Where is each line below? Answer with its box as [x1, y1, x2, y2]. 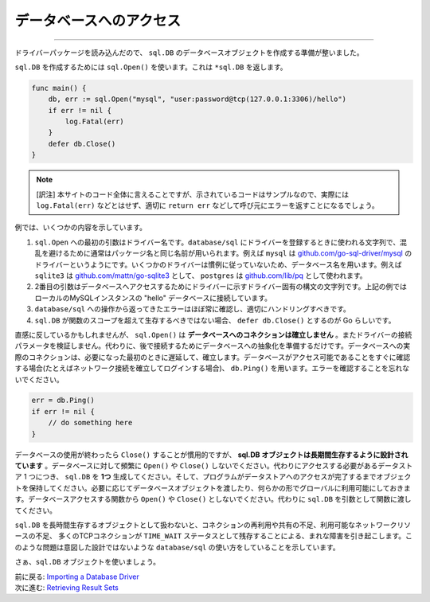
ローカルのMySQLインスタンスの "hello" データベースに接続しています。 [34, 293, 272, 303]
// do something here [48, 418, 133, 428]
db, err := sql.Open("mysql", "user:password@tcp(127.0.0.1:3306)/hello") [48, 95, 346, 104]
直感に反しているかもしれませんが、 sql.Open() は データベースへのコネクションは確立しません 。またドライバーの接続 [14, 330, 412, 339]
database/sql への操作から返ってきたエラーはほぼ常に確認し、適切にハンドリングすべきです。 [34, 304, 350, 314]
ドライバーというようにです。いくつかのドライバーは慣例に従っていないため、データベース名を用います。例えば [34, 260, 402, 269]
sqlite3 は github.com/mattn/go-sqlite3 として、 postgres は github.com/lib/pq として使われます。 [34, 271, 367, 280]
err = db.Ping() [31, 396, 96, 405]
